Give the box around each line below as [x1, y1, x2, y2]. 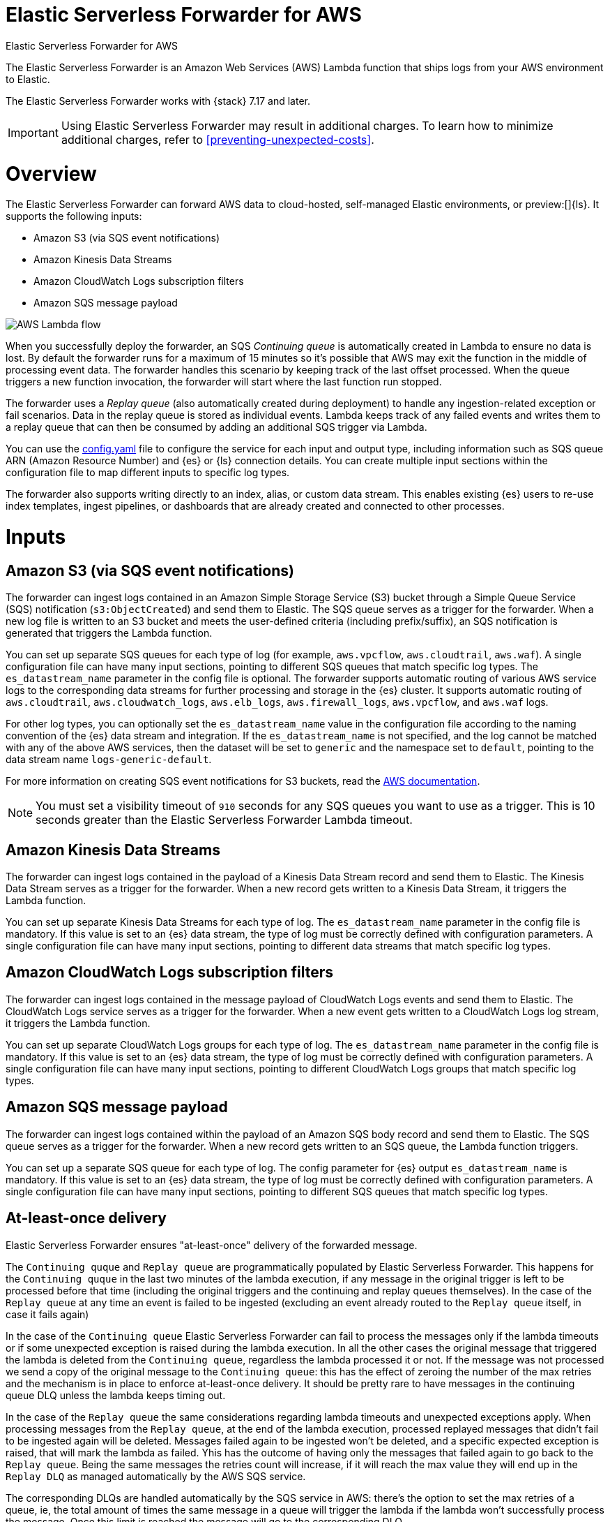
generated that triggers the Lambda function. [6, 627, 213, 640]
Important [8, 125, 59, 140]
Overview [6, 161, 97, 186]
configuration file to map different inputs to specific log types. [6, 466, 290, 479]
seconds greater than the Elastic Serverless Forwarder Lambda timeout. [36, 813, 413, 827]
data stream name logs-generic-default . [6, 753, 212, 766]
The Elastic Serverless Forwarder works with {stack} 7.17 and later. [6, 94, 310, 107]
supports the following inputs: [6, 210, 142, 223]
